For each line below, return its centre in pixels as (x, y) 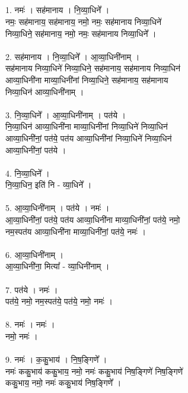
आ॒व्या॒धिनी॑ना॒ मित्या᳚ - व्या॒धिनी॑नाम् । (58, 266)
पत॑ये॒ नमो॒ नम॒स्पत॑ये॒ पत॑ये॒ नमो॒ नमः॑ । (59, 301)
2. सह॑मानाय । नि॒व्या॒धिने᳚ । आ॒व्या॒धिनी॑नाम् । (73, 56)
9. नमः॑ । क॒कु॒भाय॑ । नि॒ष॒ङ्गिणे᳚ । (56, 359)
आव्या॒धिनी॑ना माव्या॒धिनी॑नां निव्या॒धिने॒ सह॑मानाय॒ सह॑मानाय (87, 79)
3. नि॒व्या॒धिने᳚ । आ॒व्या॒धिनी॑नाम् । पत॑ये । (66, 114)
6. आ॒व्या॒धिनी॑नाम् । (34, 254)
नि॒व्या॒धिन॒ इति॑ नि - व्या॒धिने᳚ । (49, 185)
